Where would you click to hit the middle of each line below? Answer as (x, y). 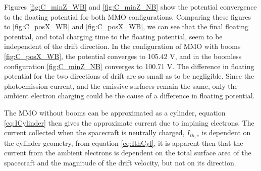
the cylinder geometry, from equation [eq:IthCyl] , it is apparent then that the (124, 142)
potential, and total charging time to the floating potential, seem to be (113, 36)
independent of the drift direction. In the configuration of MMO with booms (122, 46)
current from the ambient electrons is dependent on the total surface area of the (128, 153)
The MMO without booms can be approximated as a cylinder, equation (115, 112)
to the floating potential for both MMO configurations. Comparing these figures (127, 16)
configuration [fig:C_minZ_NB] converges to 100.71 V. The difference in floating (129, 66)
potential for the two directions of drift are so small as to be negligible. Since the (129, 76)
